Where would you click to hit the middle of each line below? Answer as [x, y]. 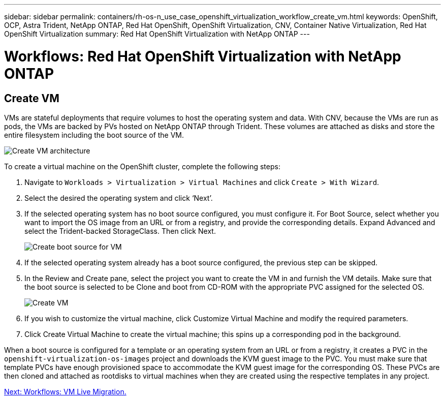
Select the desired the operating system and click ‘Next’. [119, 198]
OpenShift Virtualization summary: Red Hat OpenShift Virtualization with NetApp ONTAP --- [157, 34]
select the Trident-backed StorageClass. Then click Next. [120, 231]
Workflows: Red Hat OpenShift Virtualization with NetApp [203, 56]
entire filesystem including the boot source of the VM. [94, 135]
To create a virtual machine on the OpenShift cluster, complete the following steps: [142, 166]
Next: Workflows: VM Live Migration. [65, 391]
